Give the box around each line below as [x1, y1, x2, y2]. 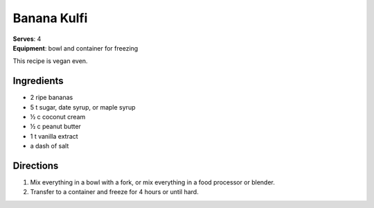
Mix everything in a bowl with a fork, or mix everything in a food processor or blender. [30, 178, 275, 187]
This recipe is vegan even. [12, 57, 88, 65]
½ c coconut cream [30, 113, 86, 121]
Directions [12, 160, 59, 171]
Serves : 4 [12, 35, 42, 43]
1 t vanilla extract [30, 132, 79, 140]
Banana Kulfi [12, 10, 88, 26]
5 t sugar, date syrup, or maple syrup [30, 103, 136, 111]
